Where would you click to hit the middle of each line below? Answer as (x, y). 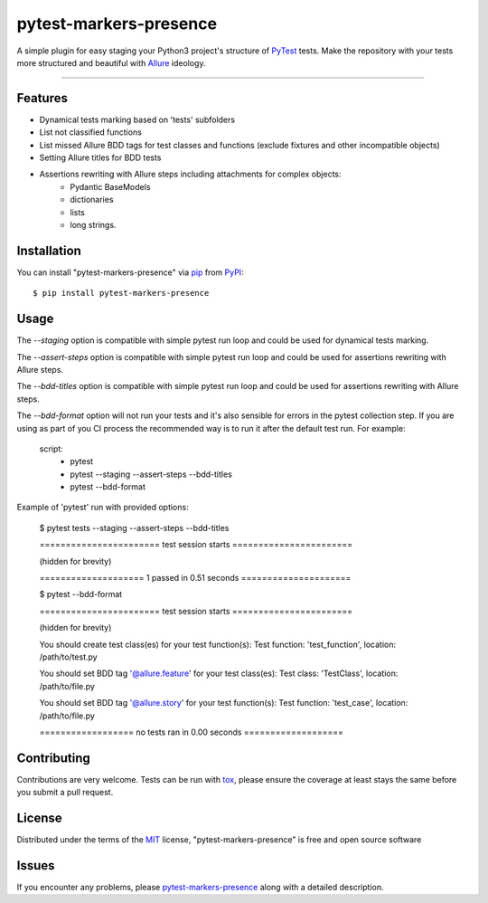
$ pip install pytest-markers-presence (121, 293)
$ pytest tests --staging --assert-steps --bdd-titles (134, 528)
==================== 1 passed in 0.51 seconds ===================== (195, 578)
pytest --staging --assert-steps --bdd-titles (151, 474)
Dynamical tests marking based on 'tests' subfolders (137, 119)
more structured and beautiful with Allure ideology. (111, 62)
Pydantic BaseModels (110, 186)
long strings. (93, 224)
